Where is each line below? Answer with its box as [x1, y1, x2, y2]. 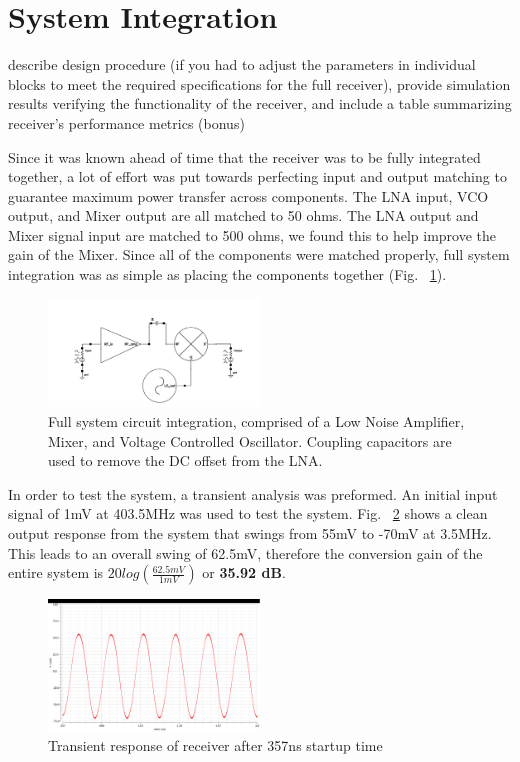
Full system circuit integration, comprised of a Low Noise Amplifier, [48, 410, 465, 431]
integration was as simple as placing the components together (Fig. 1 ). [8, 264, 447, 285]
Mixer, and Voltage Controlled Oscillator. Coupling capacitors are [48, 430, 452, 451]
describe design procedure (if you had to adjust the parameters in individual [8, 54, 476, 75]
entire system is [8, 562, 104, 583]
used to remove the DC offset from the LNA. [48, 450, 323, 471]
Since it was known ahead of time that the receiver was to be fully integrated [8, 146, 481, 167]
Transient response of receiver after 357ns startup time [48, 734, 383, 755]
